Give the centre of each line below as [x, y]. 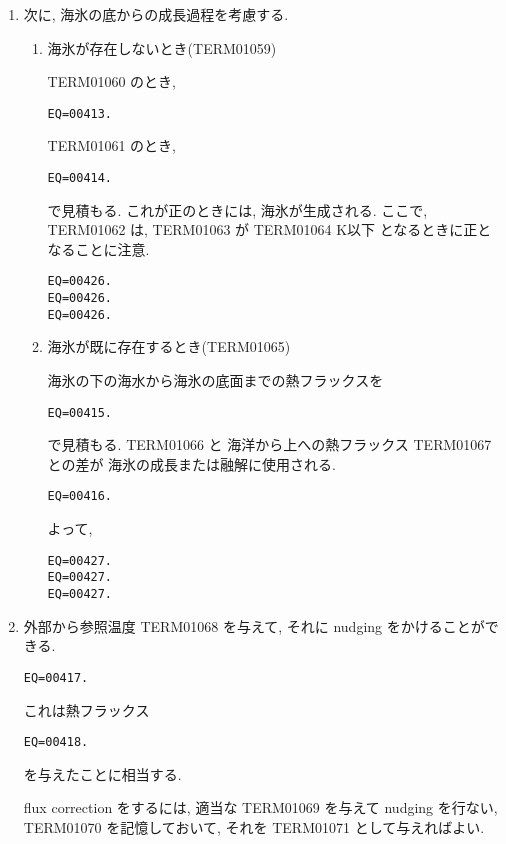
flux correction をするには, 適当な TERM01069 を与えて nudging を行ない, [260, 807]
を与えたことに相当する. [102, 773]
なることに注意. [98, 248]
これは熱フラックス [86, 709]
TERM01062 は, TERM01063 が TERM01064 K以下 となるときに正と [269, 229]
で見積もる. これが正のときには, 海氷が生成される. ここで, [237, 209]
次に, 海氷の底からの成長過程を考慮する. [156, 14]
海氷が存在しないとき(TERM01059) [162, 47]
